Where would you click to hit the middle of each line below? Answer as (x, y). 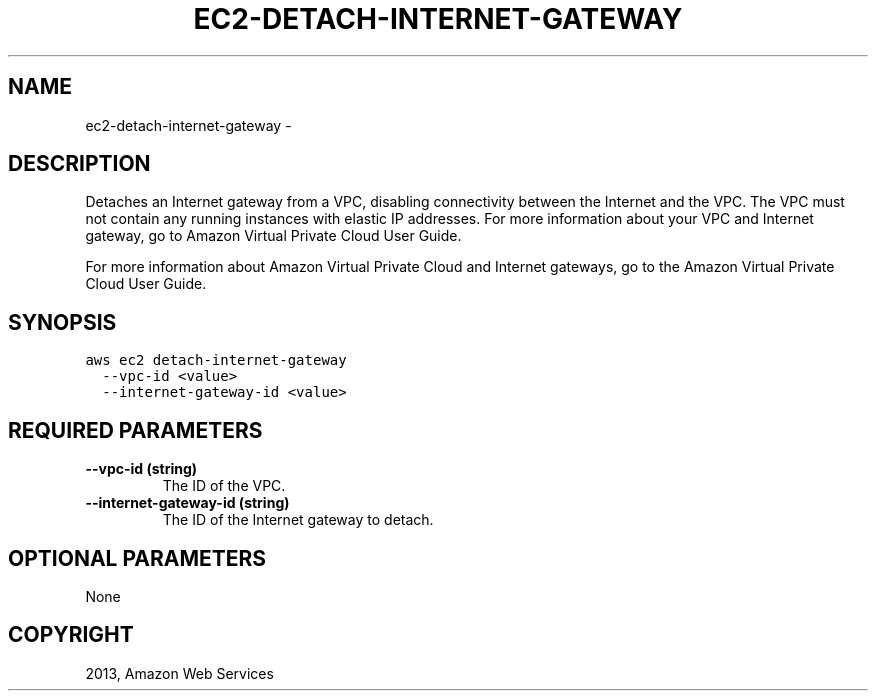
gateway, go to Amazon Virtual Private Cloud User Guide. (273, 236)
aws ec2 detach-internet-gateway (216, 360)
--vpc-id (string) (141, 469)
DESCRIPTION (79, 164)
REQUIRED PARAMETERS (135, 430)
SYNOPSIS (62, 322)
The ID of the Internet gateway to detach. (298, 520)
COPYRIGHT (71, 635)
